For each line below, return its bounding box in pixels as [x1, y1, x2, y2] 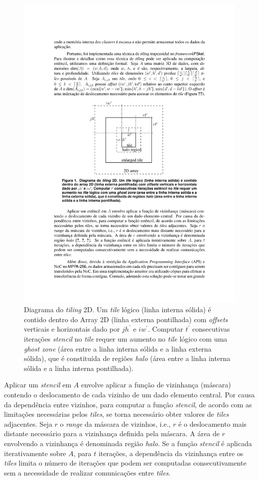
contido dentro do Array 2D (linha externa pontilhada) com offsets [24, 314, 228, 324]
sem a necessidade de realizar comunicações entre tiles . [4, 467, 171, 478]
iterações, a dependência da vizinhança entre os [98, 448, 244, 458]
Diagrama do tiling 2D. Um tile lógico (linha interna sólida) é [24, 304, 211, 315]
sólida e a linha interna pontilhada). [24, 362, 133, 373]
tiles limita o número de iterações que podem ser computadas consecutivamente [4, 458, 247, 468]
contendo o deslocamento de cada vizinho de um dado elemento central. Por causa [4, 389, 255, 400]
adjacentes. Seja [4, 418, 52, 429]
